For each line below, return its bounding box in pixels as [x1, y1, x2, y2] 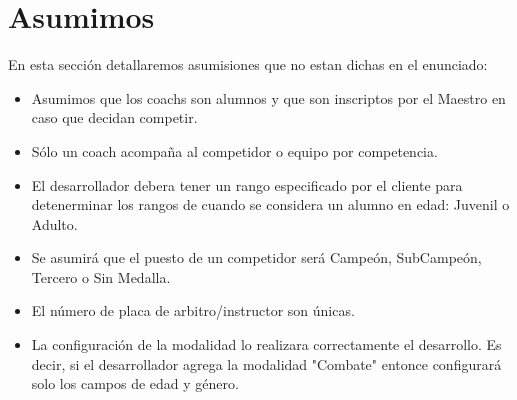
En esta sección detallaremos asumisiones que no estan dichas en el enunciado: [8, 54, 488, 75]
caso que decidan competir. [31, 107, 198, 128]
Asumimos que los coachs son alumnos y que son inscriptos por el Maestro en [31, 87, 506, 108]
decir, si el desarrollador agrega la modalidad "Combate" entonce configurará [31, 353, 502, 374]
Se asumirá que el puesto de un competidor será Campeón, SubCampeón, [31, 247, 482, 268]
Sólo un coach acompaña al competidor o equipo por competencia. [31, 140, 438, 161]
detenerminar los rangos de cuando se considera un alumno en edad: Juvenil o [31, 194, 510, 215]
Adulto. [31, 213, 78, 234]
